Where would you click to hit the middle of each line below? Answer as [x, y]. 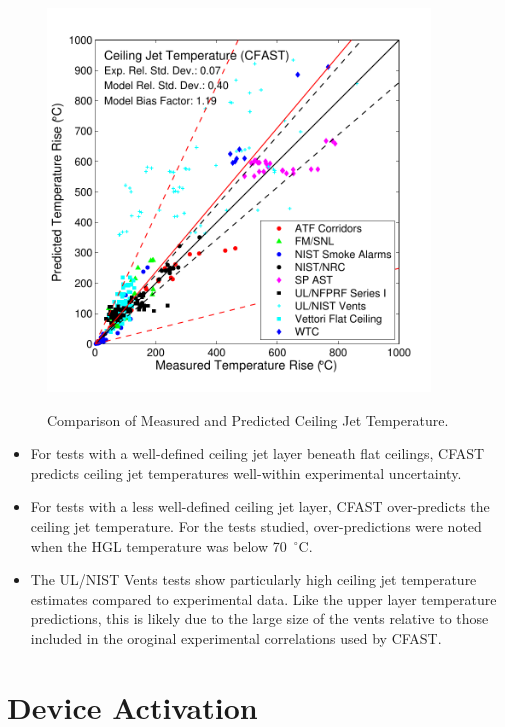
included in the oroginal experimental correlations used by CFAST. [236, 637]
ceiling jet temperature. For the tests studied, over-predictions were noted [256, 525]
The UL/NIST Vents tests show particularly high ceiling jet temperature [253, 579]
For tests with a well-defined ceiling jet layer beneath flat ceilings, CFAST [257, 453]
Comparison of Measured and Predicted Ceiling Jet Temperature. [248, 419]
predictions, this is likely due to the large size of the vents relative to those [259, 618]
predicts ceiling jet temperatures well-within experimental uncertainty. [246, 472]
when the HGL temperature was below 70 [158, 545]
